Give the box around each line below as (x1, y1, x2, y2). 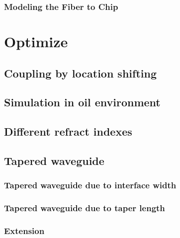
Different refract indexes (4, 124, 132, 139)
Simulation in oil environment (4, 94, 161, 110)
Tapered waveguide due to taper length (4, 202, 165, 214)
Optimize (4, 31, 68, 52)
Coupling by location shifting (4, 65, 157, 80)
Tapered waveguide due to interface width (4, 179, 177, 191)
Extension (4, 224, 45, 237)
